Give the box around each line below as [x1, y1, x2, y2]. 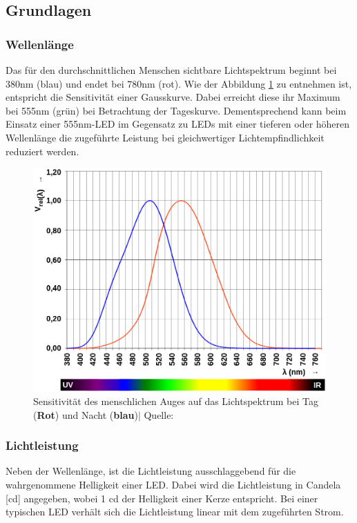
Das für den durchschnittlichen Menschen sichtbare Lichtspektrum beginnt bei [6, 63, 337, 77]
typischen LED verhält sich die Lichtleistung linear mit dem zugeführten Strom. [6, 504, 344, 519]
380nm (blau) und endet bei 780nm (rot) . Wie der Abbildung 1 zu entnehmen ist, [6, 76, 352, 90]
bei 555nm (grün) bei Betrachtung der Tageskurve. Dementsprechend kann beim [6, 103, 347, 117]
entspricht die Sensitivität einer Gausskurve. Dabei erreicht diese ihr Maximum [6, 90, 340, 104]
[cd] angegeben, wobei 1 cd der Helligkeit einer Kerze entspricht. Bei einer [6, 491, 318, 505]
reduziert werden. [6, 144, 79, 158]
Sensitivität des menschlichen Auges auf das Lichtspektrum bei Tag [33, 393, 318, 408]
